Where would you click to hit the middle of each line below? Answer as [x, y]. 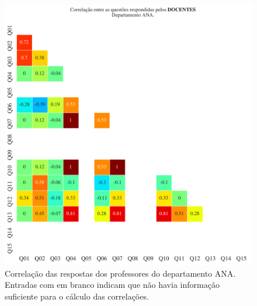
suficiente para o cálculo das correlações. [77, 296]
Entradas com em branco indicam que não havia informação [112, 285]
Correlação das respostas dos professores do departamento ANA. [120, 273]
